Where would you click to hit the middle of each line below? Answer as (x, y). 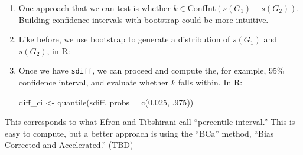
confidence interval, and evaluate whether (94, 82)
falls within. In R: (210, 82)
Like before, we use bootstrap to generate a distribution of (124, 39)
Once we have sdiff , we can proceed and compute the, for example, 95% (151, 70)
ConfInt (202, 9)
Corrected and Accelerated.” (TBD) (69, 145)
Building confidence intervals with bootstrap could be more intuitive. (144, 19)
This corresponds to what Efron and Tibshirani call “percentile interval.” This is (150, 122)
